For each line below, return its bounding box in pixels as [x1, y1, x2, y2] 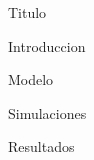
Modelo [8, 69, 54, 90]
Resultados [8, 136, 75, 157]
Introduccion [8, 35, 86, 56]
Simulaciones [8, 102, 87, 123]
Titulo [8, 2, 47, 22]
